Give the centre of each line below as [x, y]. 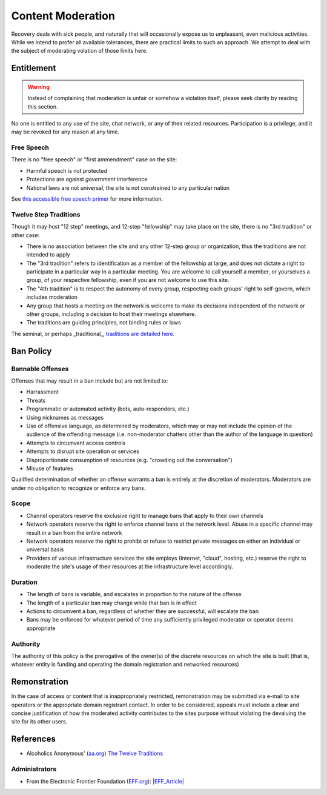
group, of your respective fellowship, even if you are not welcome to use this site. [128, 280]
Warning [38, 87]
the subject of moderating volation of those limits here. [80, 51]
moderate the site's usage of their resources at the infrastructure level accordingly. [130, 566]
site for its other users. [39, 722]
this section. [43, 107]
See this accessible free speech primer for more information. [87, 199]
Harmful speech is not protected [67, 170]
